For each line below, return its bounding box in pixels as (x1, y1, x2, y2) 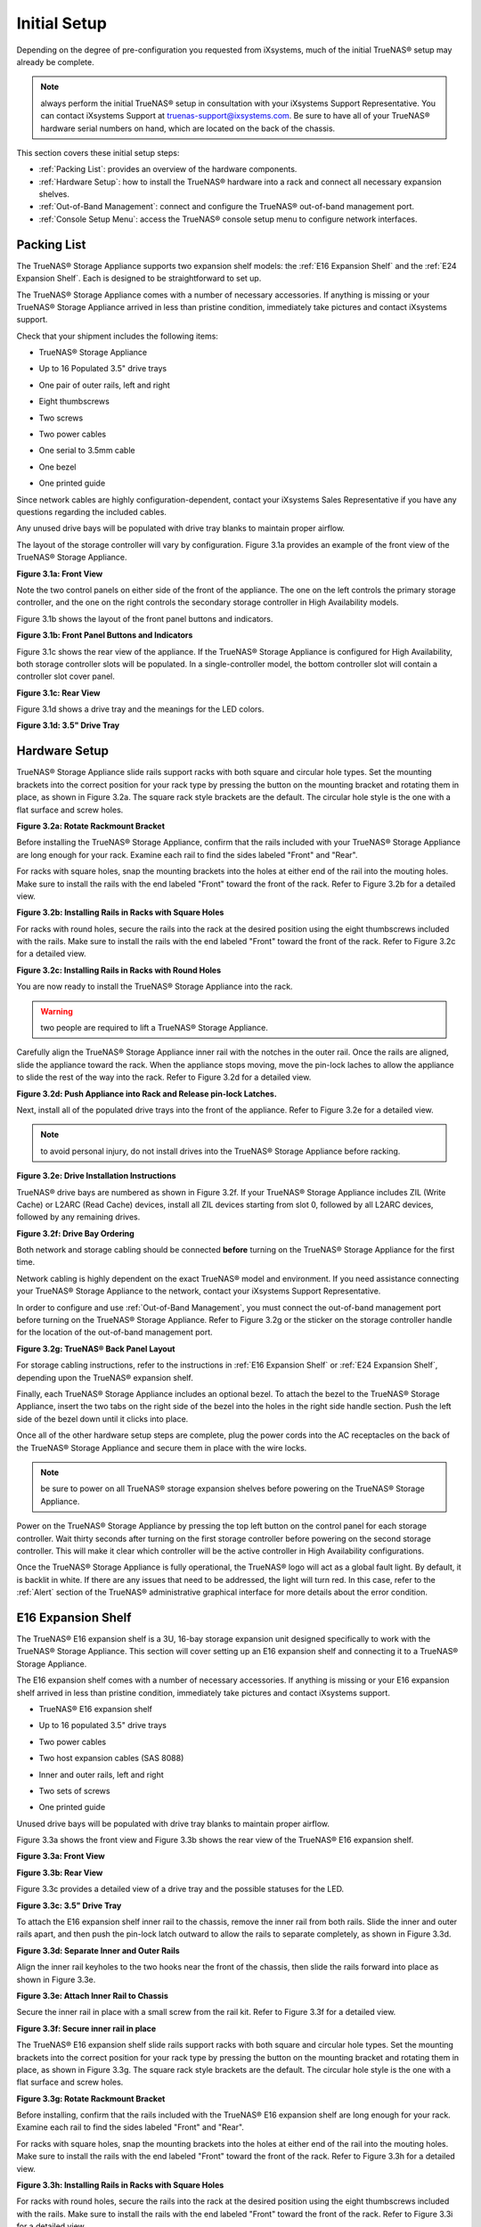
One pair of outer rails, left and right (38, 379, 171, 390)
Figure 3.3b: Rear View (16, 1867, 103, 1878)
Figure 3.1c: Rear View (16, 687, 101, 698)
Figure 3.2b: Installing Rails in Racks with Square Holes (16, 907, 224, 918)
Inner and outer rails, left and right (38, 1769, 164, 1780)
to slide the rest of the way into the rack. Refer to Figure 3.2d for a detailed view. (16, 1072, 312, 1082)
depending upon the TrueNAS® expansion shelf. (16, 1372, 193, 1383)
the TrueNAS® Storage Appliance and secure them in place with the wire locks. (16, 1442, 307, 1453)
